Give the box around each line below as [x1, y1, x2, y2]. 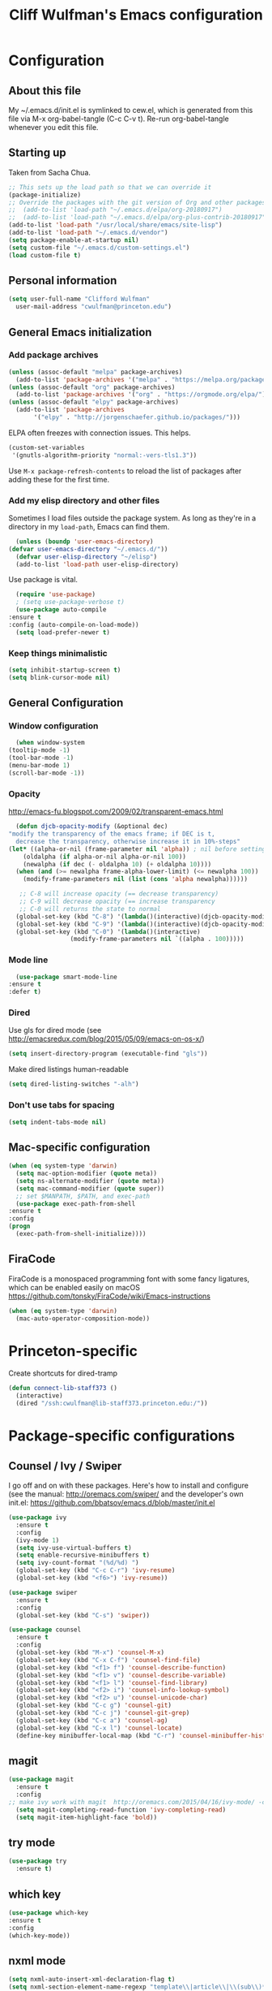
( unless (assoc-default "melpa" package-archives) [8, 368, 183, 376]
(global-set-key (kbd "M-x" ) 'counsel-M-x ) [15, 1648, 164, 1657]
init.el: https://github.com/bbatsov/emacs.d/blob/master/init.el [8, 1498, 215, 1508]
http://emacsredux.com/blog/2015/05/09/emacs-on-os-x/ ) [8, 1034, 205, 1044]
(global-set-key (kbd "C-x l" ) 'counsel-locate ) [15, 1724, 183, 1732]
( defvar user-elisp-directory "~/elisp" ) [15, 552, 158, 561]
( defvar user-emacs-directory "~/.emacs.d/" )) [8, 545, 168, 553]
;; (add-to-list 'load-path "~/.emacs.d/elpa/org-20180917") [8, 205, 223, 214]
